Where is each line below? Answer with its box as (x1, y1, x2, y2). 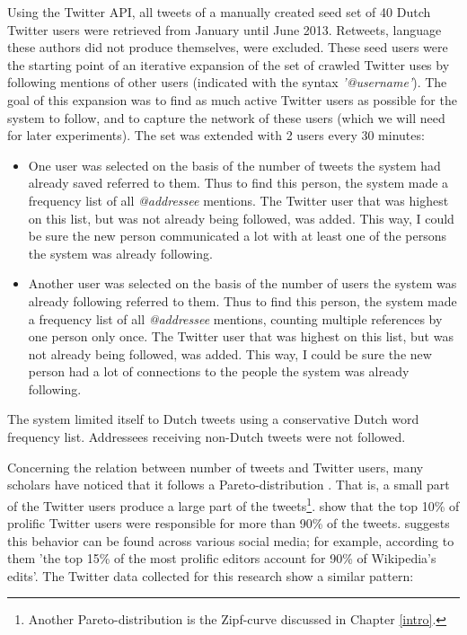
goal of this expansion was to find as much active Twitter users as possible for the (7, 90, 457, 109)
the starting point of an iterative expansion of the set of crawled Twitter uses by (7, 55, 450, 74)
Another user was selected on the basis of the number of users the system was (28, 274, 457, 293)
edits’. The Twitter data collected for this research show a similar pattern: (7, 566, 414, 585)
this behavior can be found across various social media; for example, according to (7, 531, 454, 550)
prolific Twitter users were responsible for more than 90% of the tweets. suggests (7, 514, 450, 533)
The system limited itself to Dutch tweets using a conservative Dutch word (7, 410, 419, 428)
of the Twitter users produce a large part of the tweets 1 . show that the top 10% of (7, 493, 460, 515)
